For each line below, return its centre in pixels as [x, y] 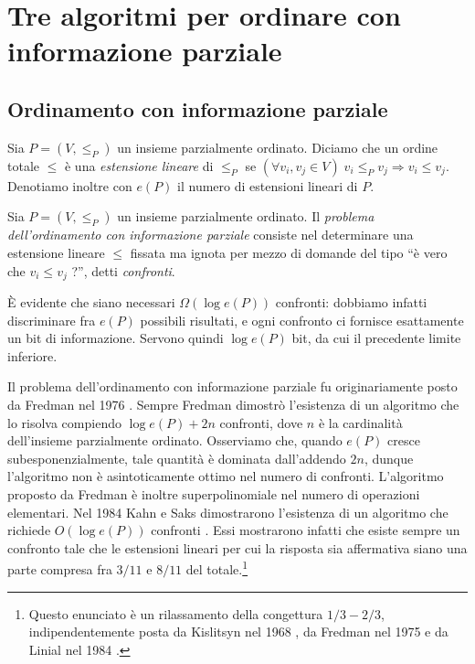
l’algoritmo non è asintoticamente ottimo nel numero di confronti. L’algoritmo [226, 476]
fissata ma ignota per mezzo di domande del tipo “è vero [289, 252]
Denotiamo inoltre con [70, 185]
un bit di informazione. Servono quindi [116, 338]
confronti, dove [261, 422]
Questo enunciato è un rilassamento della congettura [176, 613]
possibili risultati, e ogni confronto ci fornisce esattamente [302, 320]
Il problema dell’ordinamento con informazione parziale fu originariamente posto [232, 386]
